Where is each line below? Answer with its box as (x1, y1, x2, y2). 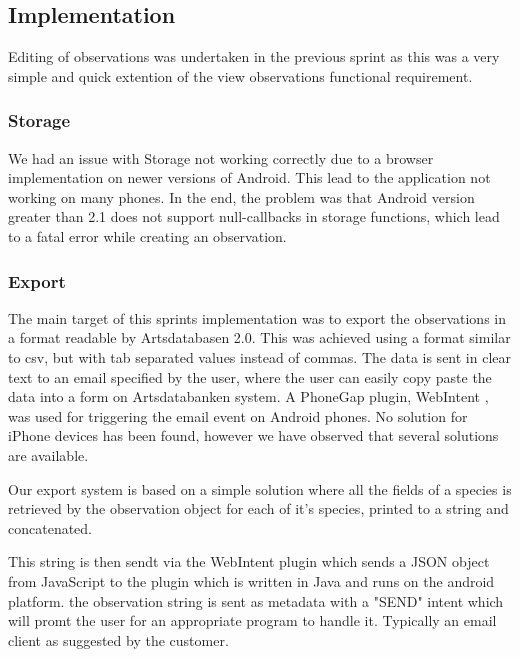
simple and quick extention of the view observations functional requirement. (8, 65, 473, 86)
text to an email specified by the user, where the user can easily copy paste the (8, 366, 492, 387)
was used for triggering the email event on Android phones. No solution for (8, 405, 468, 426)
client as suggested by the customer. (8, 629, 229, 650)
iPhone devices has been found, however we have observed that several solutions (8, 425, 499, 446)
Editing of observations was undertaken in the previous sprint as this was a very (8, 46, 500, 67)
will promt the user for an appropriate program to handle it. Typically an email (8, 610, 497, 631)
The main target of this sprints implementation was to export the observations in (8, 307, 506, 328)
